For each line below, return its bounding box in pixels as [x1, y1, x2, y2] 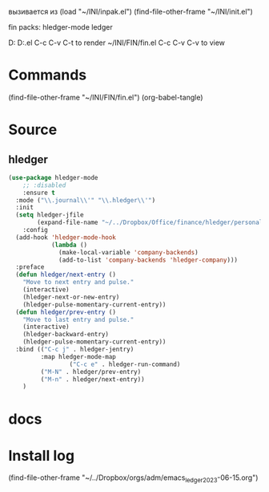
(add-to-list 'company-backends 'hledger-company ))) [58, 256, 239, 264]
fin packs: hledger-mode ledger [8, 22, 114, 31]
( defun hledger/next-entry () [15, 270, 116, 279]
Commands [8, 66, 87, 84]
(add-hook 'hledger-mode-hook [15, 233, 116, 242]
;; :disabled [22, 181, 66, 189]
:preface [15, 263, 45, 271]
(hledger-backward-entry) [22, 331, 110, 339]
